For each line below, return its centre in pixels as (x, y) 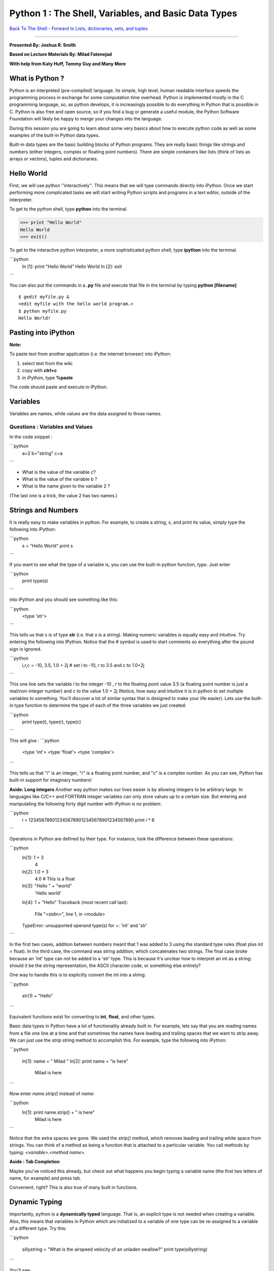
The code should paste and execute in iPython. (59, 387)
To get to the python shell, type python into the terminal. (68, 209)
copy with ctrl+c (39, 371)
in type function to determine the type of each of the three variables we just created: (98, 705)
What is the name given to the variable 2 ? (66, 486)
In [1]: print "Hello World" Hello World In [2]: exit (72, 266)
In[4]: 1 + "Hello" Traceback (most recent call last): (75, 902)
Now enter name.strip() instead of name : (52, 1094)
